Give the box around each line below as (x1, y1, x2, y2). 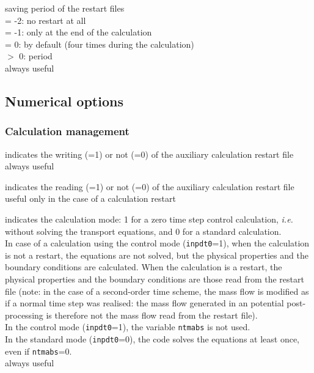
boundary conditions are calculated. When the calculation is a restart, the (5, 260, 282, 273)
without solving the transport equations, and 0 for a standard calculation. (5, 224, 282, 237)
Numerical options (5, 91, 123, 110)
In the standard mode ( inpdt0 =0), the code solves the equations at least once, (5, 333, 300, 345)
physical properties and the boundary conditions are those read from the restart (5, 272, 304, 285)
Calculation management (5, 124, 130, 139)
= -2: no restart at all (5, 13, 86, 26)
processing (5, 308, 43, 321)
